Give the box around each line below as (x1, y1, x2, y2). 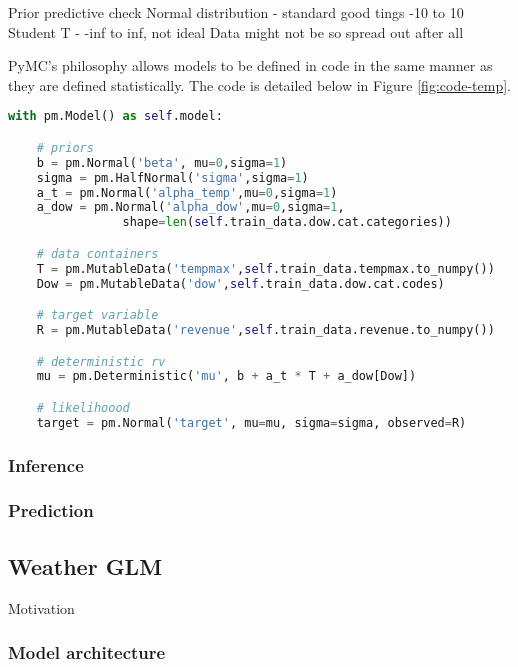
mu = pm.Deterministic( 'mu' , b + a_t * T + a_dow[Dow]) (36, 369, 417, 384)
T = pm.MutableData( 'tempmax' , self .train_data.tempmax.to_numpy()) (36, 261, 495, 276)
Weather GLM (8, 550, 163, 581)
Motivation (8, 597, 75, 618)
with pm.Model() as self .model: (8, 109, 223, 124)
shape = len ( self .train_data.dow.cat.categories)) (122, 215, 452, 230)
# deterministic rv (36, 354, 166, 369)
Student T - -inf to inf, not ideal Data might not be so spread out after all (8, 21, 464, 42)
